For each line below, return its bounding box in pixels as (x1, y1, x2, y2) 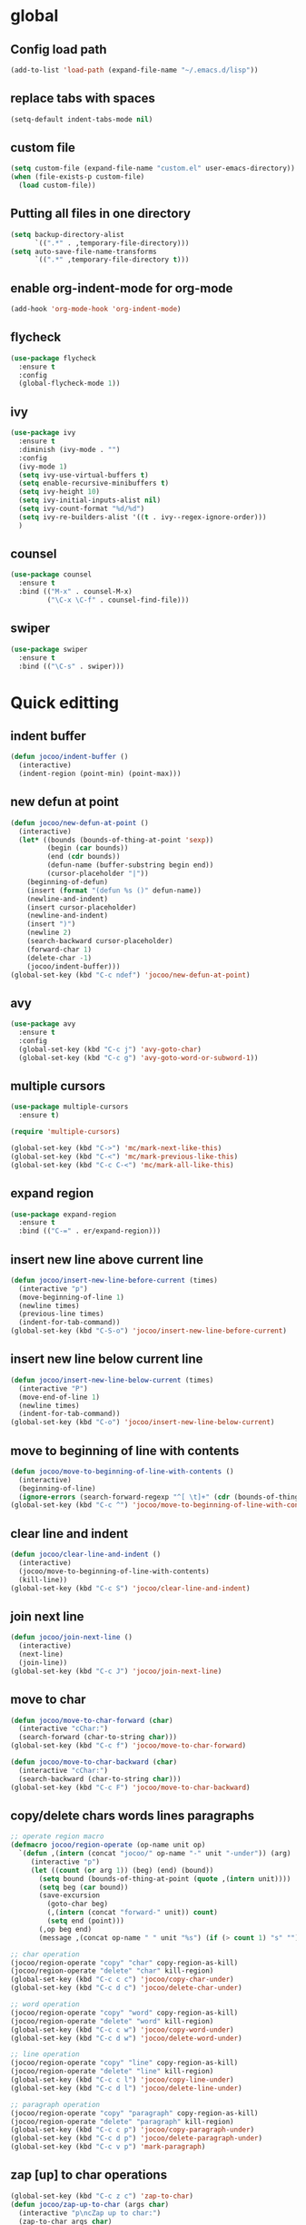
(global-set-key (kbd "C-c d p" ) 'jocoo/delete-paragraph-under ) (10, 2134, 262, 2143)
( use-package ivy (10, 428, 76, 438)
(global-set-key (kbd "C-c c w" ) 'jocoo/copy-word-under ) (10, 2025, 234, 2034)
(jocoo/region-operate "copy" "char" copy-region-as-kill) (10, 1958, 239, 1967)
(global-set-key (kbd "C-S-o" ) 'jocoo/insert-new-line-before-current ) (10, 1326, 287, 1335)
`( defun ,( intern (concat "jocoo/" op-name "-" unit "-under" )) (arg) (18, 1849, 291, 1858)
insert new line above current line (10, 1252, 203, 1267)
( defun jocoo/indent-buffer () (10, 753, 129, 762)
